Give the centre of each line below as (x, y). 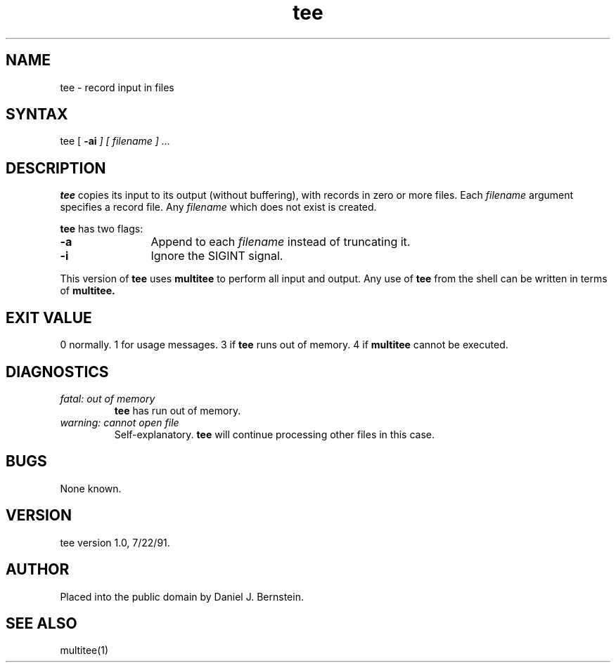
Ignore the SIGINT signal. (217, 256)
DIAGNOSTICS (57, 372)
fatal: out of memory (108, 398)
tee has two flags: (102, 229)
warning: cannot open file (120, 422)
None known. (91, 488)
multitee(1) (84, 650)
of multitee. (88, 291)
